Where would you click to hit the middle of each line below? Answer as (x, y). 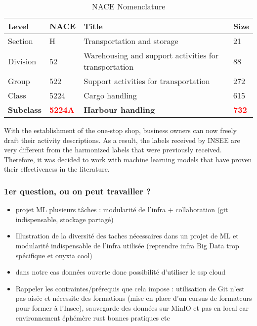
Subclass (25, 110)
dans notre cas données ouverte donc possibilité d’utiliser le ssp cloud (121, 272)
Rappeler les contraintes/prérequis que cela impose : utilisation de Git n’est (130, 288)
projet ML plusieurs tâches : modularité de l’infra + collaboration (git (122, 210)
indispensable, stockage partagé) (64, 219)
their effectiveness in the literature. (57, 169)
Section (21, 41)
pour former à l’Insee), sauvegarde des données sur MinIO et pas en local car (132, 307)
